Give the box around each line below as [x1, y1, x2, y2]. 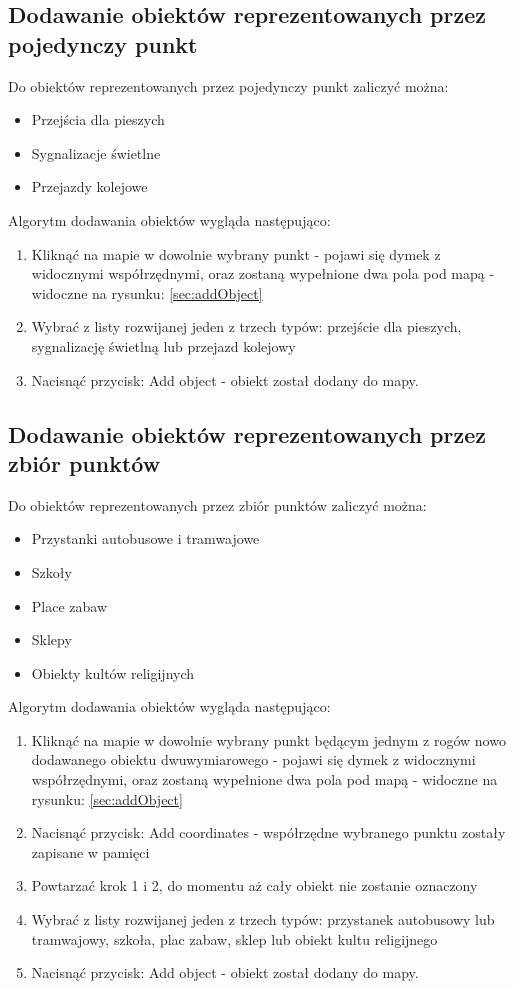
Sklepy [31, 629, 72, 650]
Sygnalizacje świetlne [31, 142, 161, 163]
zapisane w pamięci [31, 841, 150, 862]
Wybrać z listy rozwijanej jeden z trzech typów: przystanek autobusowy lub [31, 909, 495, 930]
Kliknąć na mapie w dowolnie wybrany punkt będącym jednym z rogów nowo [31, 729, 506, 750]
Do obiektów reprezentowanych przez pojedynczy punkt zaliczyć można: [8, 75, 449, 96]
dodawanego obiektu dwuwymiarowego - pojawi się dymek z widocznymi [31, 749, 476, 770]
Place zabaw [31, 595, 108, 616]
